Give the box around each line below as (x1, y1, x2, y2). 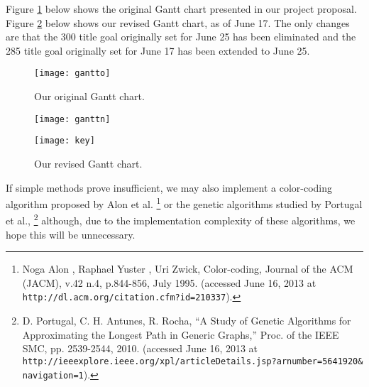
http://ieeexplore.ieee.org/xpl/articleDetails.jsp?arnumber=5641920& (22, 356, 363, 366)
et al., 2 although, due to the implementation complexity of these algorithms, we (6, 211, 356, 228)
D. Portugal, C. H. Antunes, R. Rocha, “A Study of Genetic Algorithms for (22, 313, 351, 328)
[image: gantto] (34, 68, 111, 79)
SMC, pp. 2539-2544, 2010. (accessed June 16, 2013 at (22, 341, 258, 356)
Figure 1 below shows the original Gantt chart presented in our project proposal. (6, 1, 357, 16)
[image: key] (34, 136, 95, 146)
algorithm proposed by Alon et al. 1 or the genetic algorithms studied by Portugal (6, 195, 363, 211)
